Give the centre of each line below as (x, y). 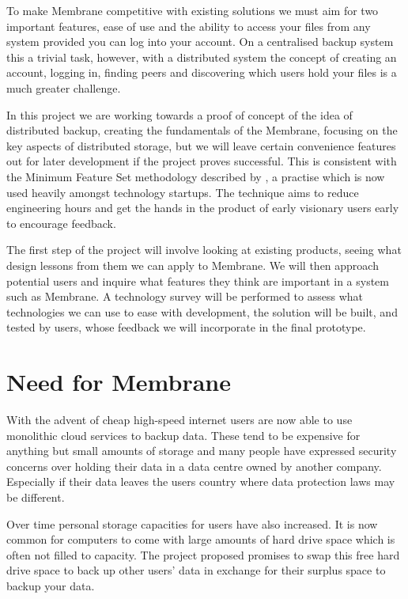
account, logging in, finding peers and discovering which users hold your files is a (202, 72)
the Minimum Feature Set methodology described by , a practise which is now (196, 176)
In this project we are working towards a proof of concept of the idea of (179, 114)
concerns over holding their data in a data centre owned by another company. (194, 466)
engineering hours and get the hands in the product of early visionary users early (203, 208)
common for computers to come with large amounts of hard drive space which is (201, 539)
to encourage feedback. (61, 223)
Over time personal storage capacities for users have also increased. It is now (192, 523)
